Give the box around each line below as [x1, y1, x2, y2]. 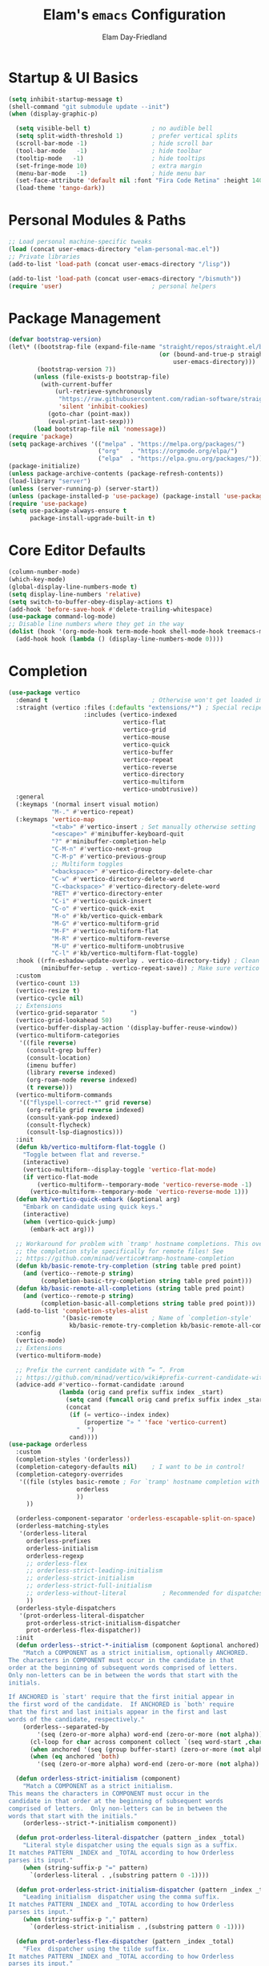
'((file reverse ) [18, 1038, 78, 1047]
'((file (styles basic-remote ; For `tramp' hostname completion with [18, 1478, 260, 1486]
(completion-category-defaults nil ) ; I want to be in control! [15, 1463, 246, 1471]
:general [15, 793, 45, 801]
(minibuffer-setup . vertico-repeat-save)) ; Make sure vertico [40, 965, 260, 973]
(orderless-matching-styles [15, 1522, 110, 1531]
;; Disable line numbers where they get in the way [8, 620, 184, 629]
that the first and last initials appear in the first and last [8, 1708, 227, 1717]
